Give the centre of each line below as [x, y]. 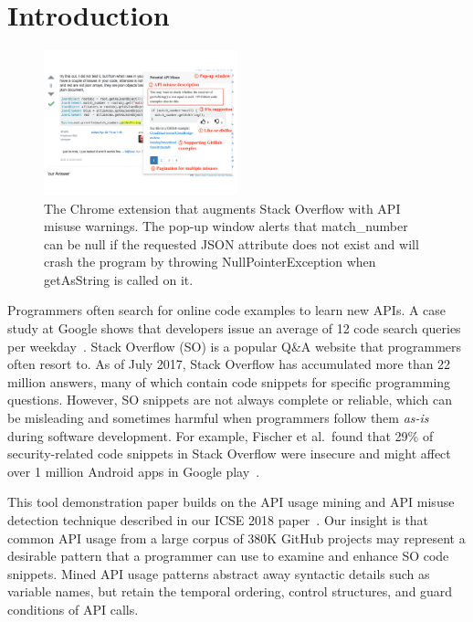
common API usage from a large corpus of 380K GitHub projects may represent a [236, 538]
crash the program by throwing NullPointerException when [210, 262]
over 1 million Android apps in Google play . [134, 471]
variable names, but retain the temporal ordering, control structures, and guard [230, 591]
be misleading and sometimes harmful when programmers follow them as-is [218, 418]
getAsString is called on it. [119, 279]
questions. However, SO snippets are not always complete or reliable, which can [230, 400]
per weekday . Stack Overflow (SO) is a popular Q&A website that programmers [235, 346]
